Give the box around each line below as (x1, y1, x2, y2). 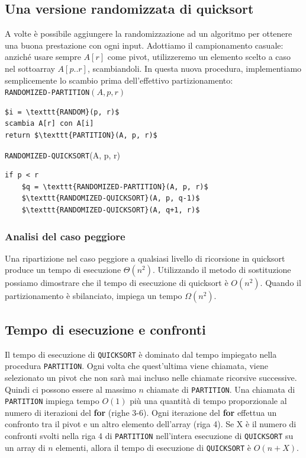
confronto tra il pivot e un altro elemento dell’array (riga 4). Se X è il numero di (5, 418, 297, 430)
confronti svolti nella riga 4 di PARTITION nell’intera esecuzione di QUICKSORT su (5, 430, 294, 442)
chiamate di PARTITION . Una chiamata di (146, 383, 295, 395)
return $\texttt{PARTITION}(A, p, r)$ (5, 131, 157, 140)
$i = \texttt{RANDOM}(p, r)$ (5, 107, 120, 116)
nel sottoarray (5, 62, 55, 74)
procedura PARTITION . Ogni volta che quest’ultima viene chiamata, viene (5, 360, 268, 372)
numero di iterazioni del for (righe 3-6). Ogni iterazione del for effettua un (5, 406, 277, 418)
